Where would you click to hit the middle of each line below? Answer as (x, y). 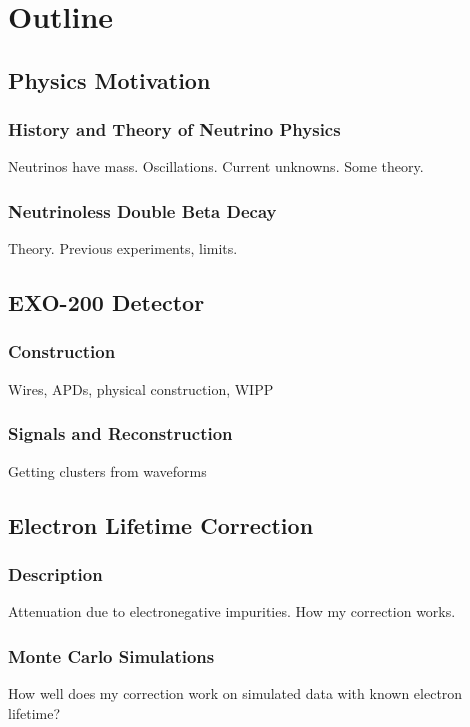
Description (55, 573)
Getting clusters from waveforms (107, 470)
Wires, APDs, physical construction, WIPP (141, 388)
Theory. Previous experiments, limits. (123, 248)
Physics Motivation (109, 79)
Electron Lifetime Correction (161, 524)
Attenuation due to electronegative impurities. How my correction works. (232, 611)
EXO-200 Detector (106, 302)
